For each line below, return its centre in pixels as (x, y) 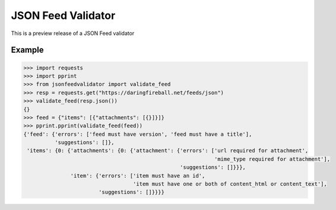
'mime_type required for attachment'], (272, 159)
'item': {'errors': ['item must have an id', (138, 176)
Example (27, 50)
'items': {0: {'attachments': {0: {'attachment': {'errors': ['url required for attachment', (168, 151)
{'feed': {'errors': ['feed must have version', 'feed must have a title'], (138, 134)
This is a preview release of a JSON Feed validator (73, 33)
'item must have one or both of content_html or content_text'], (230, 184)
